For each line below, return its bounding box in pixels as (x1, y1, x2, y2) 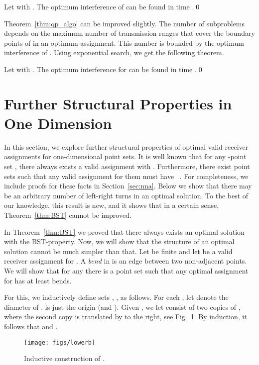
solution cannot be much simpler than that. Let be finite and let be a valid (4, 246, 233, 256)
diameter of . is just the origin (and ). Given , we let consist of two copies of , (4, 301, 241, 312)
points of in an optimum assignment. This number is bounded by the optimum (4, 37, 244, 48)
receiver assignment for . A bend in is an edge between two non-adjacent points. (4, 256, 247, 266)
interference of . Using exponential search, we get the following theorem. (4, 47, 224, 58)
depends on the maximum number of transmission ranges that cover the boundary (4, 28, 255, 38)
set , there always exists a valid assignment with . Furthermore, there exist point (4, 161, 250, 172)
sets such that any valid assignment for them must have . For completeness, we (4, 171, 249, 181)
